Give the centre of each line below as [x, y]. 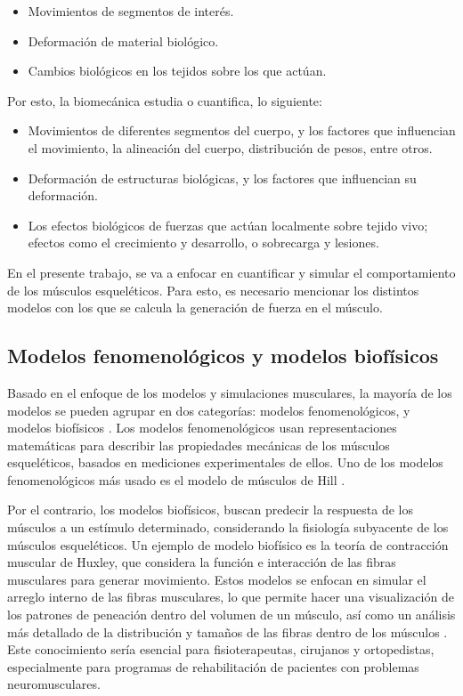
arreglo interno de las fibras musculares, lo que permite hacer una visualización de [231, 597]
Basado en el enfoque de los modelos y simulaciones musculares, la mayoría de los [230, 392]
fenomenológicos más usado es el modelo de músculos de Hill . [176, 479]
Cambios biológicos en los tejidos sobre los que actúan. [177, 71]
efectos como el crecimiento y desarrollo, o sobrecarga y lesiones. [203, 243]
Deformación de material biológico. [123, 40]
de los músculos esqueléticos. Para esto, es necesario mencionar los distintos [213, 290]
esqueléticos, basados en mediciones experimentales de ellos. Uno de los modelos [225, 462]
